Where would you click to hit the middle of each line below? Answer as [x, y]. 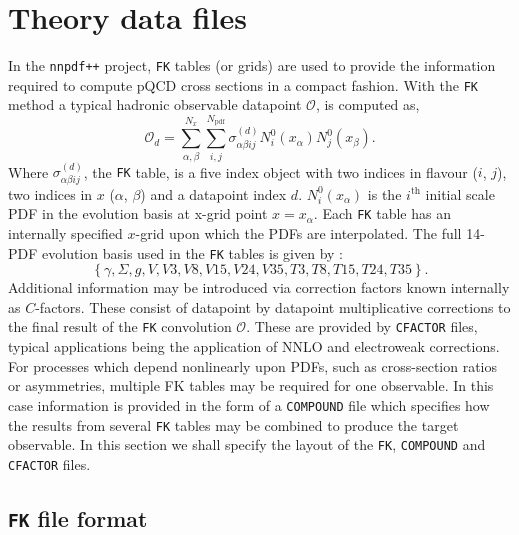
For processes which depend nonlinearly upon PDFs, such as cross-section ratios [253, 365]
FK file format [78, 517]
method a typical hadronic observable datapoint [155, 104]
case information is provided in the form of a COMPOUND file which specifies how [249, 404]
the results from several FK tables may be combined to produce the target [233, 424]
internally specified [65, 233]
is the [384, 193]
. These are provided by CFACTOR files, [362, 326]
